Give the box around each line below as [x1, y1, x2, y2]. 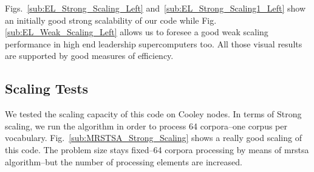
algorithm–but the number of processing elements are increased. [5, 155, 242, 168]
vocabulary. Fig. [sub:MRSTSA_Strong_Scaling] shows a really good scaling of [5, 131, 302, 144]
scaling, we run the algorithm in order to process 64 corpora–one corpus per [5, 119, 287, 132]
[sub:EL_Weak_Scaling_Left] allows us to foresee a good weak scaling [5, 26, 268, 38]
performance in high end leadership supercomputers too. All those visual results [5, 37, 302, 50]
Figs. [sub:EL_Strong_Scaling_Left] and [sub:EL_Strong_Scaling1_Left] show [5, 2, 305, 14]
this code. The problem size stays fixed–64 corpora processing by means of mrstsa [5, 143, 309, 156]
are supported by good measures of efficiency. [5, 49, 174, 62]
